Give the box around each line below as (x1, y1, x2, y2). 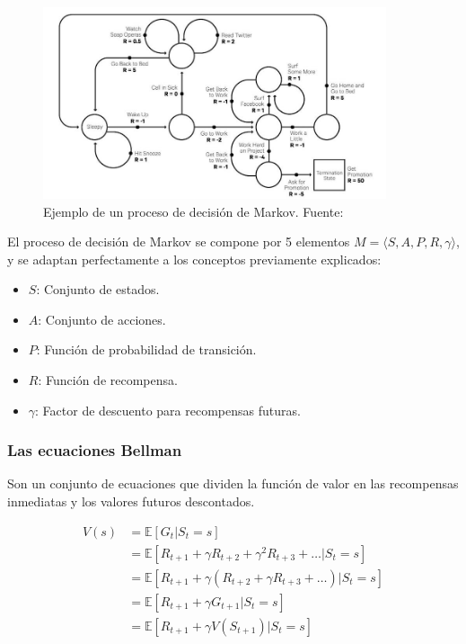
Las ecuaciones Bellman (7, 439, 182, 461)
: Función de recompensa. (38, 371, 178, 389)
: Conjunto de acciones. (38, 309, 166, 328)
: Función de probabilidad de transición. (36, 340, 257, 359)
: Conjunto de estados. (36, 280, 160, 299)
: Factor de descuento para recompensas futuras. (35, 400, 301, 419)
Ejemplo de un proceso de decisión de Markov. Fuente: (43, 201, 344, 220)
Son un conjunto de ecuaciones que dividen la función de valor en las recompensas (7, 474, 459, 493)
